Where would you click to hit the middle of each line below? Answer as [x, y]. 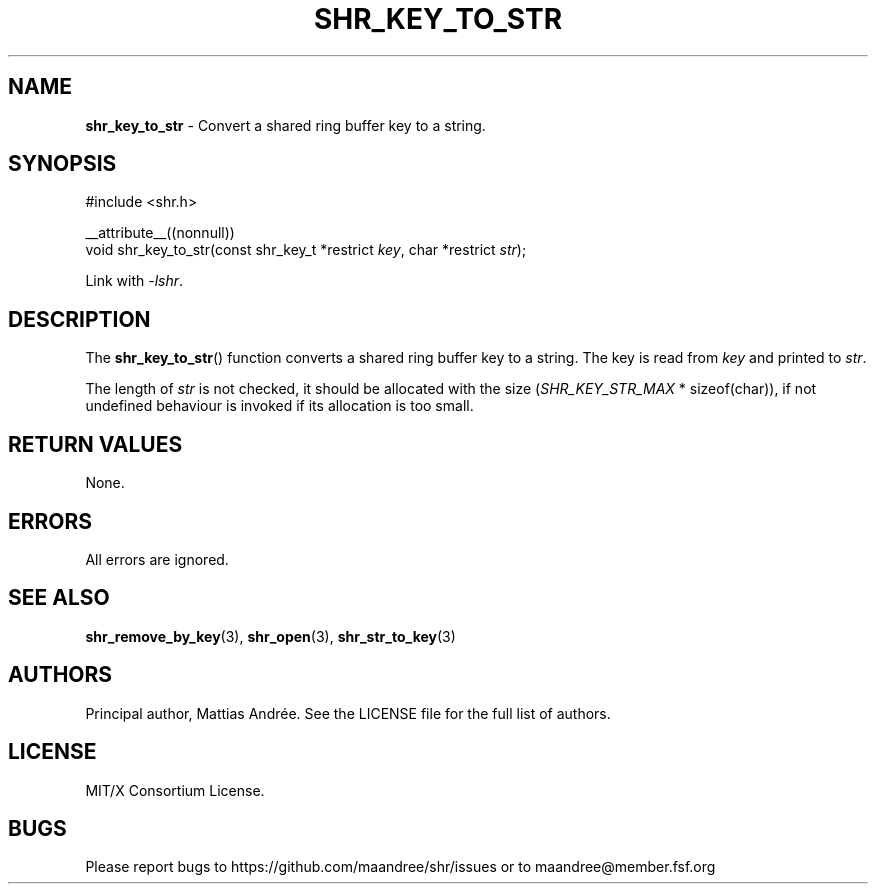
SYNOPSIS [62, 164]
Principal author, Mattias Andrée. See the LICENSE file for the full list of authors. [348, 713]
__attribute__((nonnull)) [160, 233]
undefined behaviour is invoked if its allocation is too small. [279, 406]
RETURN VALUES [95, 444]
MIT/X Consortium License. [175, 790]
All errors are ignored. [157, 559]
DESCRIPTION [79, 319]
